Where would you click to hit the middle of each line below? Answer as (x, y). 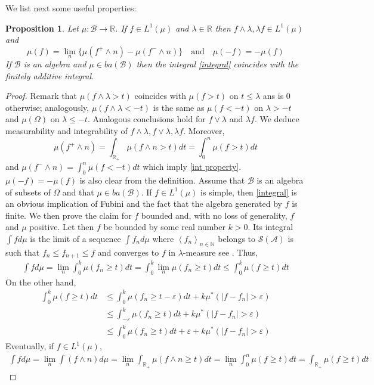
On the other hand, (41, 282)
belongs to (237, 239)
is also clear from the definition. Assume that (162, 180)
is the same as (179, 107)
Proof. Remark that (41, 96)
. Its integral (271, 227)
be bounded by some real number (164, 227)
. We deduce (277, 119)
